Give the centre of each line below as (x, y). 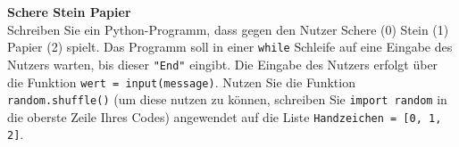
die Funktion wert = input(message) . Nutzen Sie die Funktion (181, 82)
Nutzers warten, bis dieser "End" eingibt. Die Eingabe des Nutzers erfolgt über (223, 64)
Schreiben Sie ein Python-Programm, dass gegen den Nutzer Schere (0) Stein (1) (228, 29)
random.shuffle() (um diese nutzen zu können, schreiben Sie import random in (227, 99)
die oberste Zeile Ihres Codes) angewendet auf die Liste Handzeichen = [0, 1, (225, 116)
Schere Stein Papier (69, 12)
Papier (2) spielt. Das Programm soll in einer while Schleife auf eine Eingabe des (230, 47)
